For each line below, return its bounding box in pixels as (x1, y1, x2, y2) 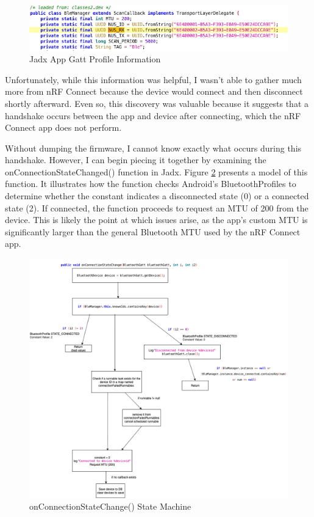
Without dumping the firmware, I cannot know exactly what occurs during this (5, 141, 302, 154)
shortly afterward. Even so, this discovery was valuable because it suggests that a (5, 97, 309, 109)
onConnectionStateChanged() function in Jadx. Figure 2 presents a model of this (5, 165, 308, 178)
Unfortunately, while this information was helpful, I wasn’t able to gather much (5, 73, 302, 86)
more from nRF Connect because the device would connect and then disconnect (5, 85, 303, 98)
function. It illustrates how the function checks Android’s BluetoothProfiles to (5, 177, 296, 190)
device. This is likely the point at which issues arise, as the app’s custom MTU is (5, 213, 308, 226)
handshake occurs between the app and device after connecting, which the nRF (5, 109, 301, 122)
